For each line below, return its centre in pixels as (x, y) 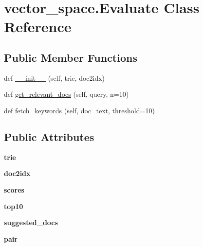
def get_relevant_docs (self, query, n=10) (66, 94)
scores (14, 189)
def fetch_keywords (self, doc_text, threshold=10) (79, 110)
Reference (38, 26)
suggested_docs (31, 222)
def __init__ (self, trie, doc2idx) (55, 78)
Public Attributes (49, 136)
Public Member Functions (71, 57)
